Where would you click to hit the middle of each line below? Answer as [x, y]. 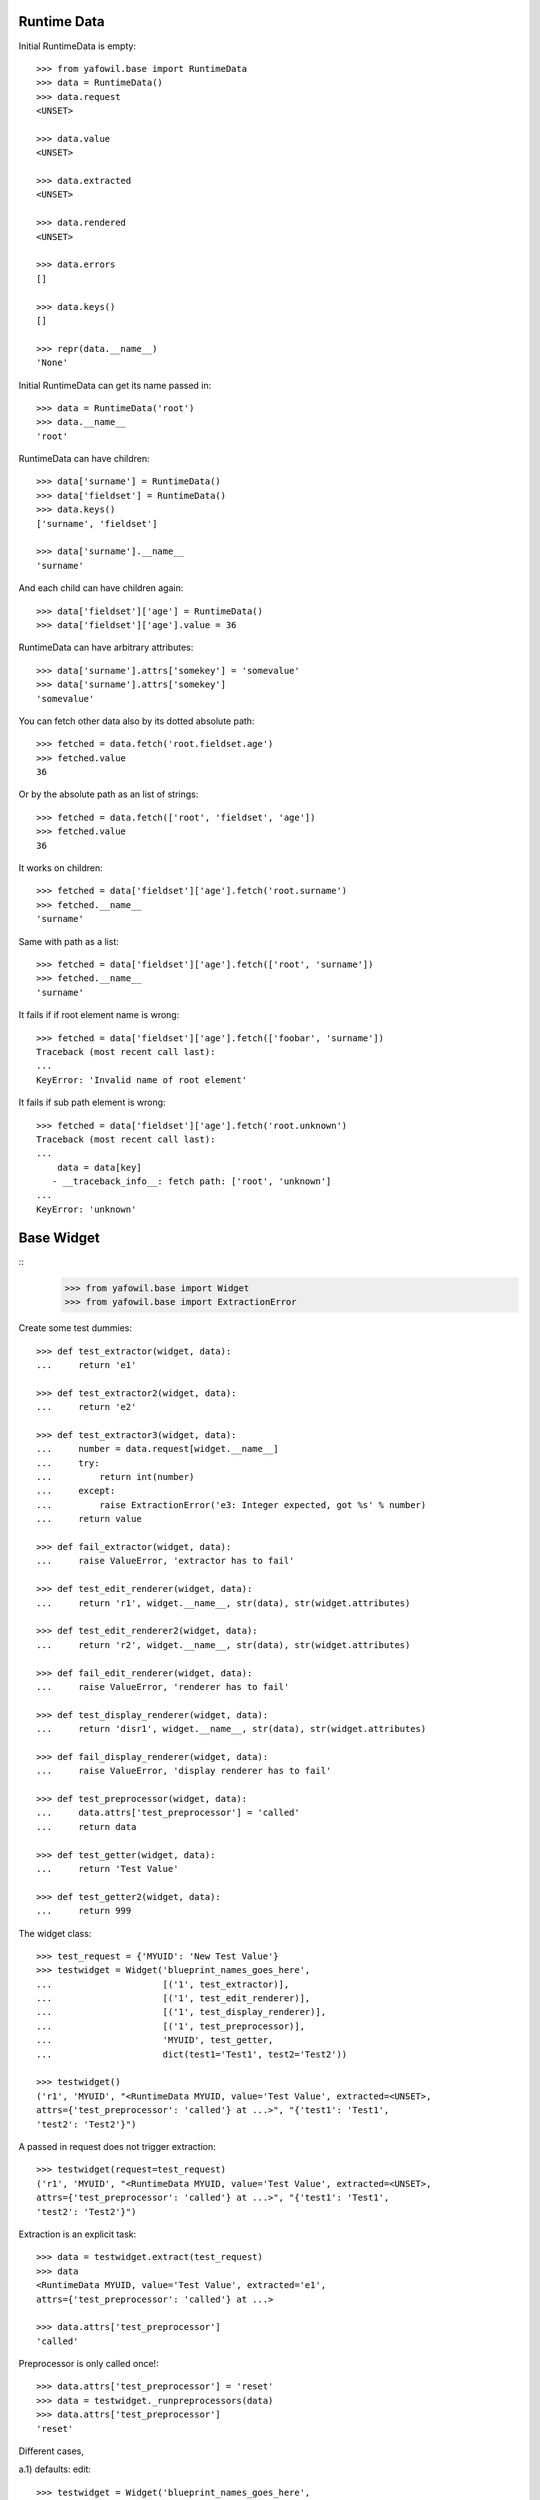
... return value [89, 1519]
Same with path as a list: [68, 941]
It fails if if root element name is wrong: [99, 1015]
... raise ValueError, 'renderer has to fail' [163, 1686]
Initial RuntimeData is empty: [77, 46]
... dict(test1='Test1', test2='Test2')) [192, 2054]
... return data [86, 1826]
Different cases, [51, 2451]
